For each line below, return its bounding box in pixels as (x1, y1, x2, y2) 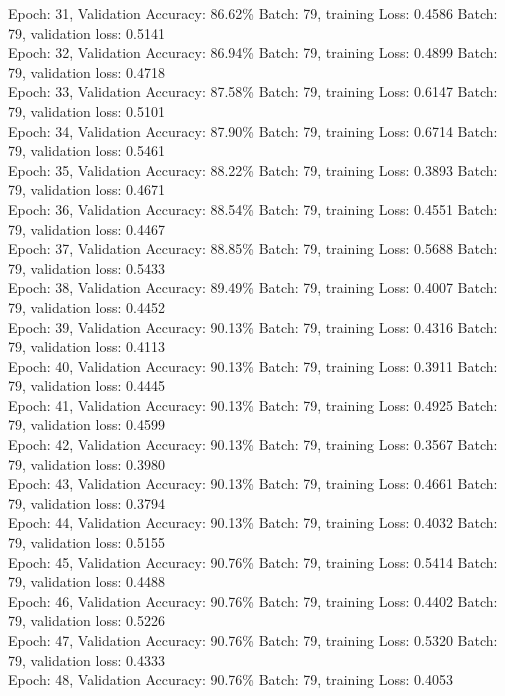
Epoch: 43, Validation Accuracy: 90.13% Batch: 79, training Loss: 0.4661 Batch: (8, 473, 498, 494)
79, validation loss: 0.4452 (8, 296, 165, 317)
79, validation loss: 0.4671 (8, 179, 165, 200)
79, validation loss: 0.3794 (8, 492, 165, 513)
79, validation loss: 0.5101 (8, 100, 165, 121)
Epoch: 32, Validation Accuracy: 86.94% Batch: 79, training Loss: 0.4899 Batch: (8, 42, 498, 63)
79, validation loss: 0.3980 (8, 453, 165, 474)
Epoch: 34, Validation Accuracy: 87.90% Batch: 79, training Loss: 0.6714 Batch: (8, 120, 498, 141)
